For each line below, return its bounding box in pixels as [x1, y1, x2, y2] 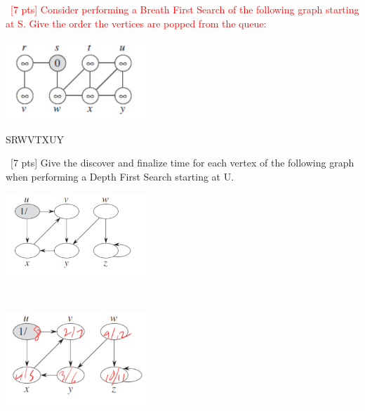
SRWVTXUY [6, 131, 65, 146]
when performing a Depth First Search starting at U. [6, 169, 234, 184]
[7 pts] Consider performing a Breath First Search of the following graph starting [11, 2, 359, 16]
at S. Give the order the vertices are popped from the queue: [6, 15, 267, 30]
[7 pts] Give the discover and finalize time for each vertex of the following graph [10, 155, 354, 170]
